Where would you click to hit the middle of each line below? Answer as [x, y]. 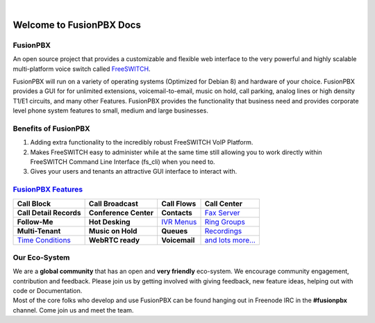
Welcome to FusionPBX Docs [77, 25]
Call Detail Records [49, 213]
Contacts [176, 213]
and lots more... [230, 240]
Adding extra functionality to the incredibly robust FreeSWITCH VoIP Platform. [142, 142]
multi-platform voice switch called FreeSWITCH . [82, 69]
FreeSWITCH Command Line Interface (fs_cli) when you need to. [123, 162]
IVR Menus [179, 222]
